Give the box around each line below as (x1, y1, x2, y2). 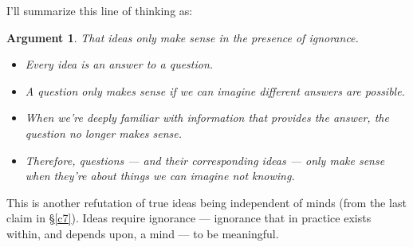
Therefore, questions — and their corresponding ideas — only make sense (25, 151, 385, 168)
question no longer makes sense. (25, 124, 183, 141)
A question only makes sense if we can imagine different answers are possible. (25, 82, 405, 99)
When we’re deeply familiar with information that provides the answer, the (25, 109, 389, 126)
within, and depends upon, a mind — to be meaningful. (6, 225, 279, 241)
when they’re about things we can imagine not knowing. (25, 167, 295, 184)
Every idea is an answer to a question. (25, 56, 214, 73)
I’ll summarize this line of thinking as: (6, 2, 193, 18)
